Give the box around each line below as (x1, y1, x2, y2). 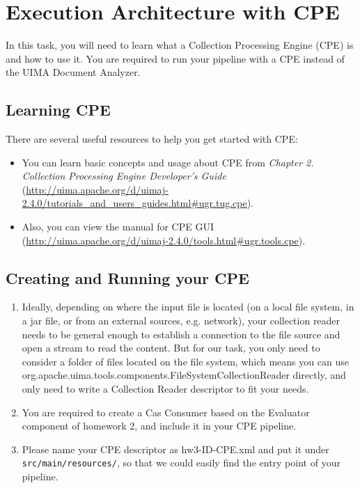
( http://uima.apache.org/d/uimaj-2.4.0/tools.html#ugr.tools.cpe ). (22, 233, 306, 247)
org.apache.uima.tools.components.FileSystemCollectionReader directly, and (22, 368, 346, 382)
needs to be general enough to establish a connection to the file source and (22, 326, 341, 341)
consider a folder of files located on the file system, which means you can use (22, 354, 349, 368)
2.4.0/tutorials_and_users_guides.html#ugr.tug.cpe (22, 196, 247, 210)
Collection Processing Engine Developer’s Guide (22, 168, 226, 183)
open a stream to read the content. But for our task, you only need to (22, 340, 320, 355)
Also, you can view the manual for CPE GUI (22, 219, 214, 234)
